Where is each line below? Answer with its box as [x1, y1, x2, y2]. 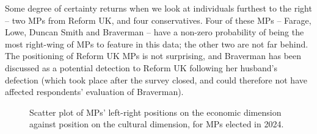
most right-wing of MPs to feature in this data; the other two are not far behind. [5, 37, 308, 50]
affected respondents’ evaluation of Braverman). [5, 85, 184, 98]
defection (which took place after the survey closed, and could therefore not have [5, 73, 307, 86]
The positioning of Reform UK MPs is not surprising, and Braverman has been [5, 49, 302, 62]
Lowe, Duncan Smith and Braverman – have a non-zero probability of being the [5, 26, 304, 38]
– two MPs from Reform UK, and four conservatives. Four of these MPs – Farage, [5, 13, 312, 26]
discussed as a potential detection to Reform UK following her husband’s [5, 61, 278, 74]
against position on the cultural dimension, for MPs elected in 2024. [29, 118, 284, 130]
